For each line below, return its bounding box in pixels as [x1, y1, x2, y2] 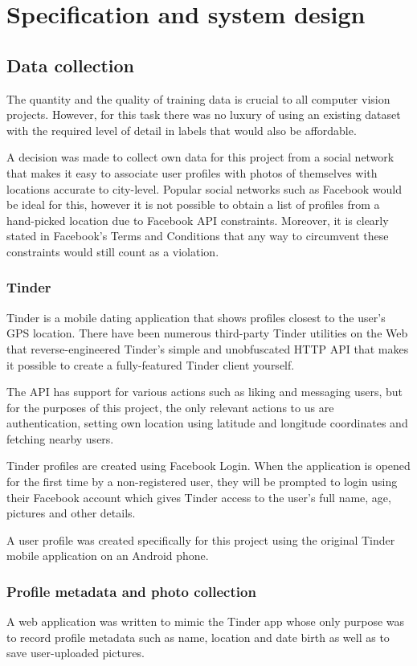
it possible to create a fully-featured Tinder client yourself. [6, 356, 295, 373]
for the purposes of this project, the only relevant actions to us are [6, 398, 334, 415]
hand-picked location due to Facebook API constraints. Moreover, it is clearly [6, 211, 389, 228]
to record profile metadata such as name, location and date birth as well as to [6, 628, 390, 645]
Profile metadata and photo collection [6, 581, 256, 601]
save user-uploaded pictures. [6, 644, 145, 661]
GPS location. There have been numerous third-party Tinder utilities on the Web [6, 325, 408, 341]
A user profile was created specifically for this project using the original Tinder [6, 531, 395, 548]
